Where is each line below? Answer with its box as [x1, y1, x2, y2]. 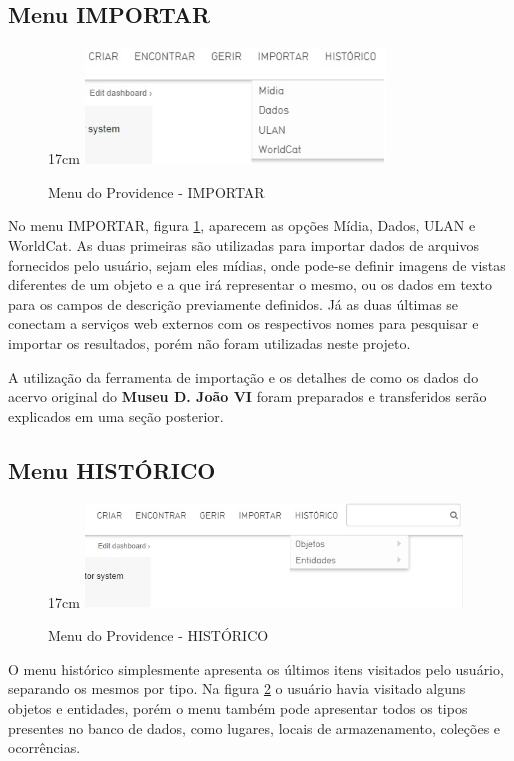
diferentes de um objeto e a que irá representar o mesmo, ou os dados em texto [8, 274, 492, 295]
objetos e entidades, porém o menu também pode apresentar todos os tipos [8, 697, 468, 718]
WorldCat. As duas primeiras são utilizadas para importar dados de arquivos [8, 235, 480, 256]
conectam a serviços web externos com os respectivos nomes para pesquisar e [8, 313, 479, 334]
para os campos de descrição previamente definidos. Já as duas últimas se [8, 293, 459, 314]
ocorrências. [8, 737, 81, 758]
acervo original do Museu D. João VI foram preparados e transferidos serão [8, 386, 487, 407]
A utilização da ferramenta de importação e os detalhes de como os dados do [8, 366, 479, 387]
